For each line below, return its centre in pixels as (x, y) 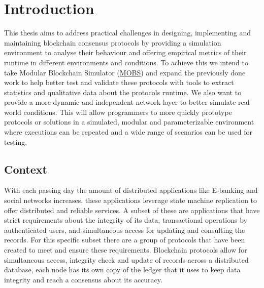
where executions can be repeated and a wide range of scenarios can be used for (128, 132)
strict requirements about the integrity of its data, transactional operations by (126, 220)
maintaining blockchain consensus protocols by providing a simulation (113, 42)
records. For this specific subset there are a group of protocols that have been (125, 240)
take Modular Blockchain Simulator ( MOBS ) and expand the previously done (125, 72)
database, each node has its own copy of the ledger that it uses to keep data (122, 270)
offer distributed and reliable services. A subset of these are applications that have (132, 210)
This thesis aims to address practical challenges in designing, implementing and (128, 33)
